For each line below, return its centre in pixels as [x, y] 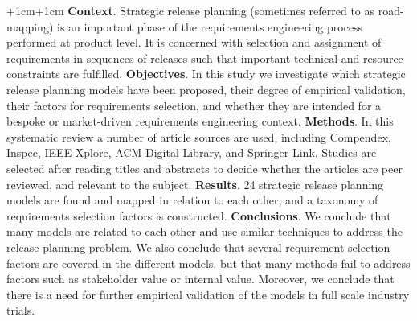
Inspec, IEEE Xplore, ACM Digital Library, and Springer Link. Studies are [192, 152]
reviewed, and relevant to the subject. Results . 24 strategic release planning [195, 184]
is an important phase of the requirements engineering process [210, 26]
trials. [21, 310]
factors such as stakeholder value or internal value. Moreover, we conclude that [200, 279]
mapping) [30, 26]
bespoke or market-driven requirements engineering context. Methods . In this [200, 121]
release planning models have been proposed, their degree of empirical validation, [206, 89]
